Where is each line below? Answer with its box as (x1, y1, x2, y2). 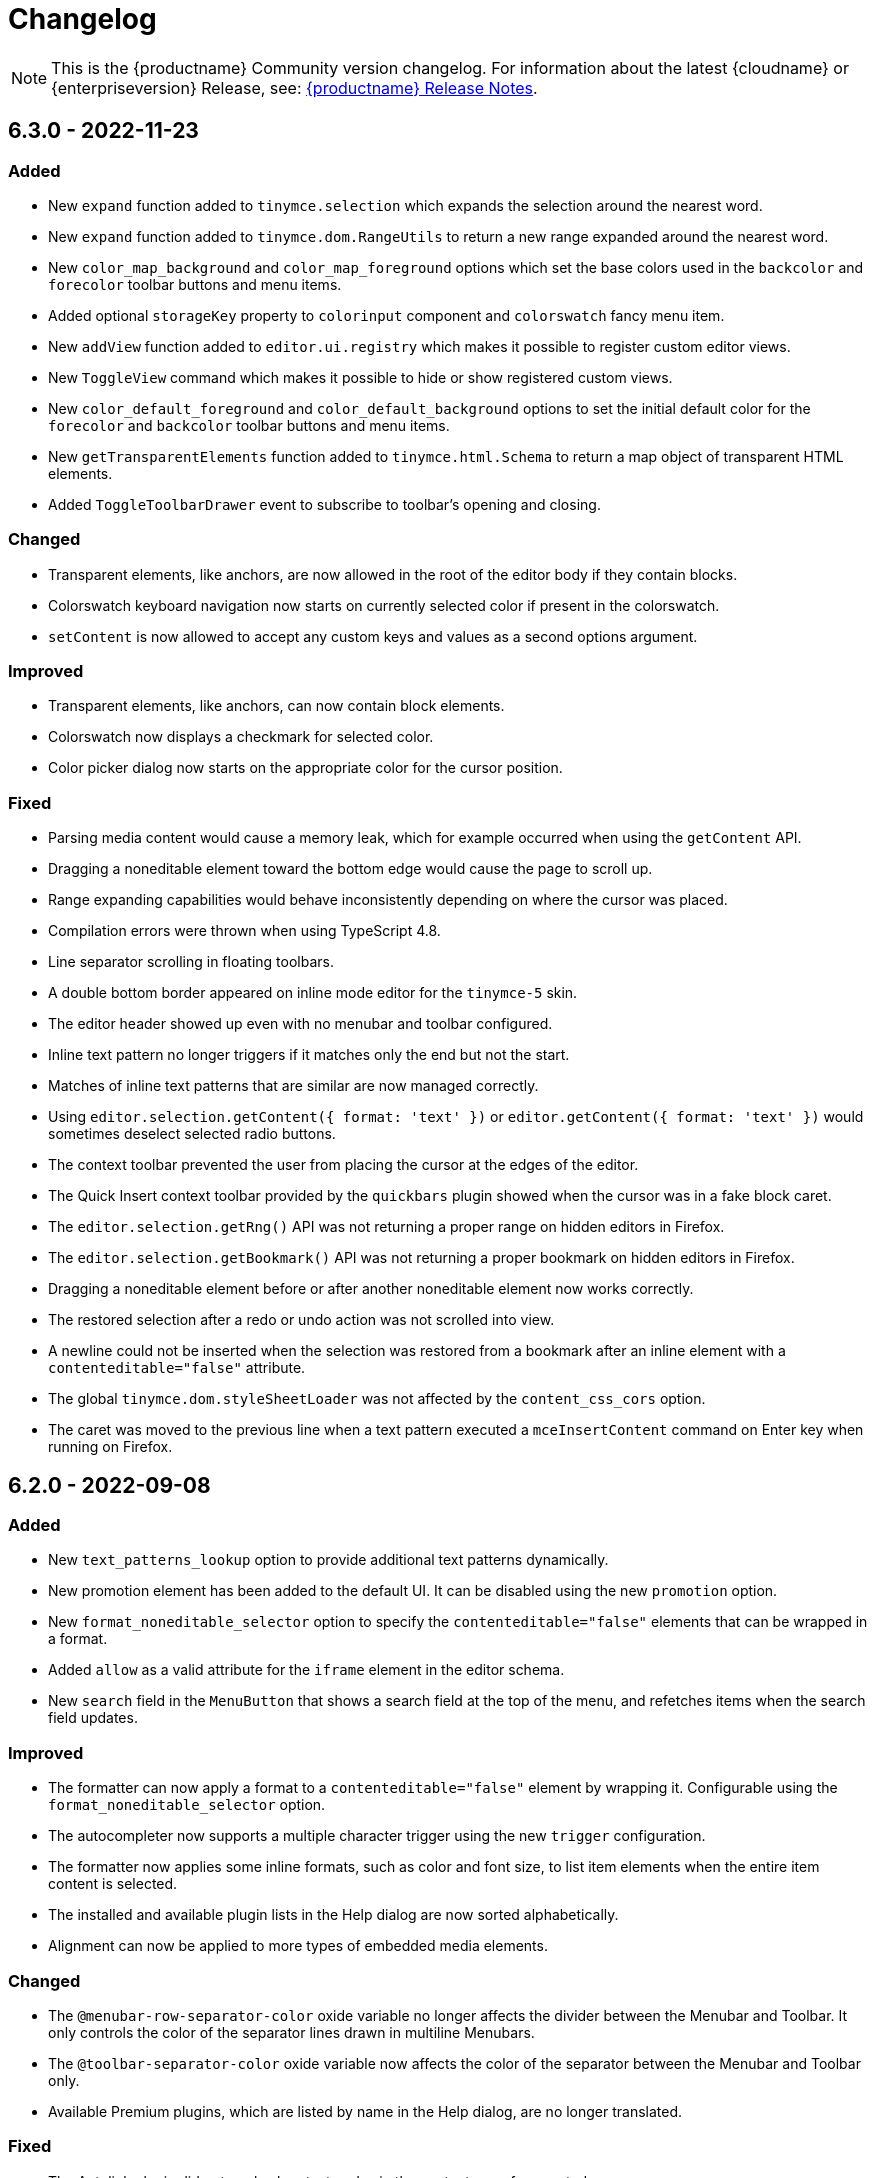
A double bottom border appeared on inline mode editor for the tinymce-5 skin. (48, 984, 578, 1002)
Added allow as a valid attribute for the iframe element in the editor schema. (48, 1661, 565, 1679)
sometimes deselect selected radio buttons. (48, 1125, 336, 1143)
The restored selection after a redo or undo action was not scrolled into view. (48, 1311, 555, 1329)
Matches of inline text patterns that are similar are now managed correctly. (48, 1077, 539, 1095)
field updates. (48, 1709, 138, 1727)
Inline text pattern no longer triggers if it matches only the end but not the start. (48, 1046, 570, 1064)
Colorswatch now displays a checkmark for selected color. (48, 728, 434, 746)
